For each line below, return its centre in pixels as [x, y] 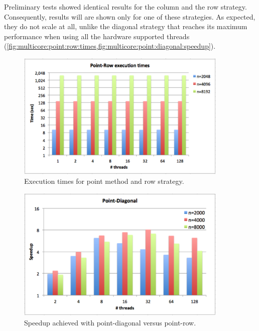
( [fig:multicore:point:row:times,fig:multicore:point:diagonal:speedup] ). [110, 46]
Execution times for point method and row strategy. [104, 181]
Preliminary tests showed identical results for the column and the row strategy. [125, 7]
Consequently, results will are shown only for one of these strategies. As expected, [130, 16]
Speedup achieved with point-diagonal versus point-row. [110, 322]
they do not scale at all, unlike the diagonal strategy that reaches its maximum [126, 26]
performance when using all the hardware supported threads [97, 36]
